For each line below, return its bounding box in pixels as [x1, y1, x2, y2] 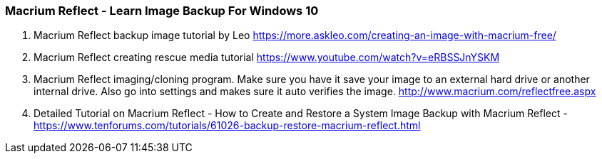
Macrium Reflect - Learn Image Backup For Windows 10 [5, 4, 319, 18]
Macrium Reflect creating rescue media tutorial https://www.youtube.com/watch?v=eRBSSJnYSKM [34, 51, 500, 64]
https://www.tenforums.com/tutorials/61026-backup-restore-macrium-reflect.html [34, 119, 421, 132]
